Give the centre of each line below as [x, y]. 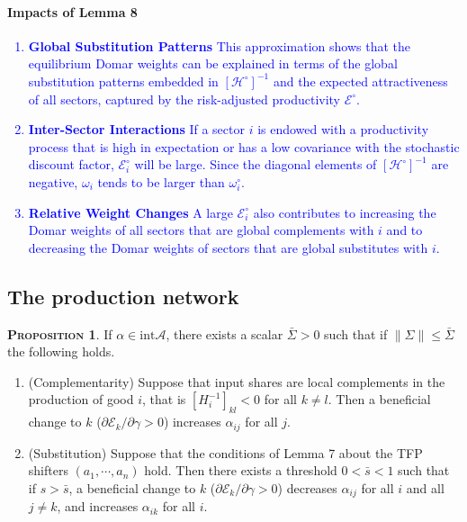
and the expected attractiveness [360, 81]
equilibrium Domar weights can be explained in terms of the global [213, 63]
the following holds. [61, 351]
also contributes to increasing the [345, 212]
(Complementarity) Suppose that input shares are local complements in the [237, 381]
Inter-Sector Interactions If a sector [136, 129]
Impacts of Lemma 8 [72, 11]
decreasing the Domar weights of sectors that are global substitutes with [228, 247]
